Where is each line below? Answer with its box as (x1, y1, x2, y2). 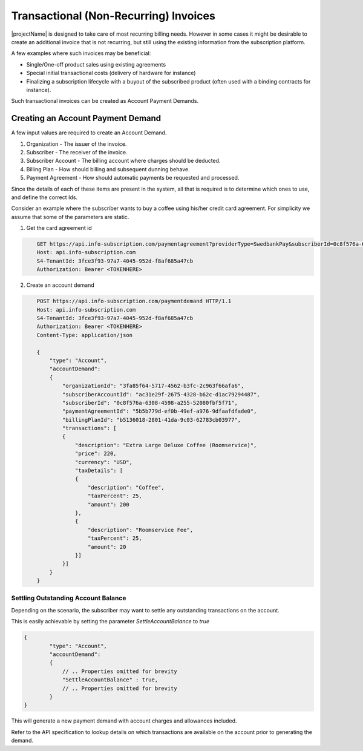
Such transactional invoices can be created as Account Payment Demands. (11, 97, 199, 105)
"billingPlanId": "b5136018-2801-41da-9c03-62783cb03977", (62, 416, 241, 423)
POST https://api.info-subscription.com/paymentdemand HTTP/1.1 (36, 298, 232, 305)
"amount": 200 (88, 501, 129, 508)
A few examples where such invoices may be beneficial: (11, 50, 151, 57)
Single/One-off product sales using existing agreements (26, 61, 166, 68)
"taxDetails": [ (74, 467, 123, 474)
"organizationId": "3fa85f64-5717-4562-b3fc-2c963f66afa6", (62, 382, 244, 390)
